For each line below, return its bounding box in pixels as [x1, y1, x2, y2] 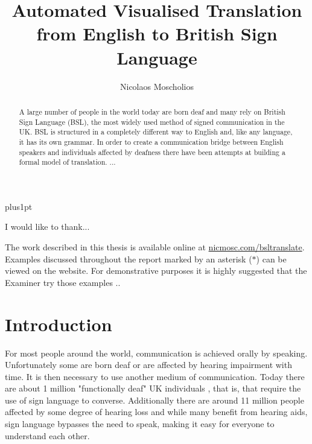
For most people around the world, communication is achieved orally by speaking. [5, 346, 308, 359]
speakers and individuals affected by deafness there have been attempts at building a [19, 147, 285, 157]
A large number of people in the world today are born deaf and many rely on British [19, 106, 285, 116]
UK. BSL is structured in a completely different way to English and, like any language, [19, 127, 293, 137]
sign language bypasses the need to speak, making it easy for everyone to [5, 417, 275, 430]
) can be [256, 252, 287, 265]
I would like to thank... [5, 220, 90, 233]
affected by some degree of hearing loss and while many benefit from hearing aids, [5, 405, 308, 418]
